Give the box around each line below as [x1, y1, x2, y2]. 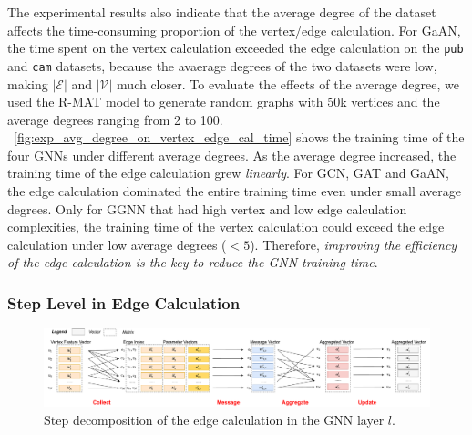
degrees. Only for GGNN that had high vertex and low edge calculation [7, 199, 407, 218]
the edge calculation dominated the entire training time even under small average [7, 181, 461, 201]
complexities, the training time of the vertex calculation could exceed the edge [7, 217, 445, 236]
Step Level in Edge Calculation [7, 291, 241, 314]
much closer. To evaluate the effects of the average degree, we [117, 74, 459, 93]
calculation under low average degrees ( [7, 234, 227, 254]
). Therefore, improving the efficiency [250, 234, 457, 254]
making [7, 74, 48, 93]
